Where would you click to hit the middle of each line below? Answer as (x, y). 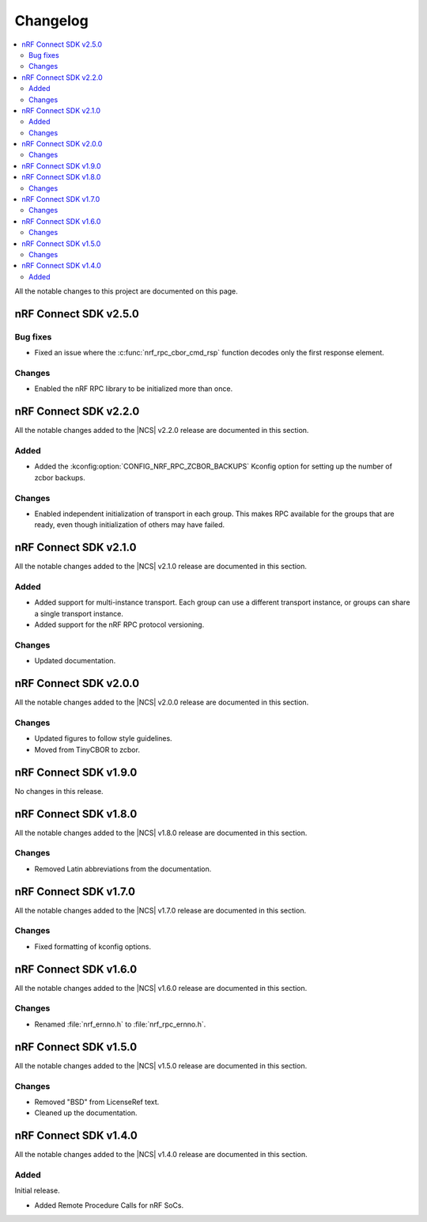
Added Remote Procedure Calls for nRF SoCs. (109, 1205)
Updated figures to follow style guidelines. (104, 738)
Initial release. (37, 1190)
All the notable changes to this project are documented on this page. (127, 291)
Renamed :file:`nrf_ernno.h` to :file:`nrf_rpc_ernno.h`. (120, 1024)
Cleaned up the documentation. (86, 1113)
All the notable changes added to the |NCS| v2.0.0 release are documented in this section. (162, 702)
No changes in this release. (59, 791)
